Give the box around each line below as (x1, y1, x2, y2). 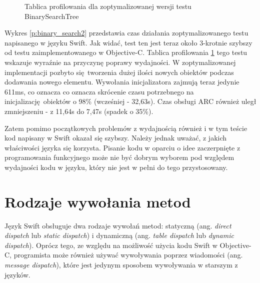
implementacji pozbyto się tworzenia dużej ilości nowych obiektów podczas (4, 66, 234, 77)
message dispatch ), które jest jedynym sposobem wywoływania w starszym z (4, 259, 238, 269)
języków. (4, 269, 30, 279)
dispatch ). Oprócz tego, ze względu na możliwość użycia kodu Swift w (4, 239, 217, 250)
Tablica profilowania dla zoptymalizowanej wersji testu (24, 1, 191, 11)
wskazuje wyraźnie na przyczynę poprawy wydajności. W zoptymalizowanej (4, 56, 236, 67)
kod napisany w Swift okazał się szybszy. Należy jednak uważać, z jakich (4, 132, 227, 143)
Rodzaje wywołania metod (4, 191, 191, 211)
